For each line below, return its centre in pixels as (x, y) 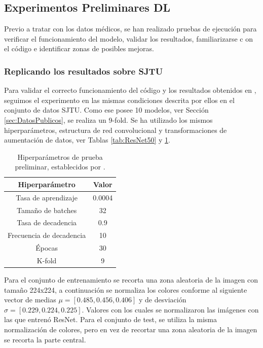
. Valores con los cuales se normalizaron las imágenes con (170, 309)
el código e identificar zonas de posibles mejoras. (79, 48)
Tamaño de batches (47, 210)
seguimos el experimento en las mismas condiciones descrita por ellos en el (119, 100)
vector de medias (30, 300)
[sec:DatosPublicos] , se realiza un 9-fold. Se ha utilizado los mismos (108, 119)
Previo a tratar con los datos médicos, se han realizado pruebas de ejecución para (130, 29)
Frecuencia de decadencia (47, 235)
